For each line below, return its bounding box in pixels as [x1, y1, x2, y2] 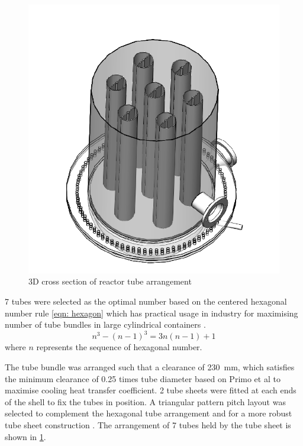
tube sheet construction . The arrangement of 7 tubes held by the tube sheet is [5, 418, 291, 431]
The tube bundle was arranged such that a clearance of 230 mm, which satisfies [5, 360, 295, 373]
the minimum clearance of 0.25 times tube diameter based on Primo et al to [5, 372, 281, 384]
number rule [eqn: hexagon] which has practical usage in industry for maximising [5, 306, 298, 319]
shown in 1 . [5, 430, 46, 442]
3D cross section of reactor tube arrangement [28, 275, 192, 287]
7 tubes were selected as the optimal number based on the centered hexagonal [5, 295, 287, 308]
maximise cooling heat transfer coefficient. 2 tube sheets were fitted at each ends [5, 384, 296, 396]
